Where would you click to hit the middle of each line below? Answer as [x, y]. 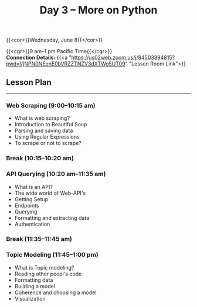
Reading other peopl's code [48, 274]
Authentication [32, 224]
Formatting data [34, 280]
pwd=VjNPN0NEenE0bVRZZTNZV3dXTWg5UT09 [66, 64]
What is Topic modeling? [44, 267]
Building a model [35, 286]
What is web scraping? [42, 118]
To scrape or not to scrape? [48, 143]
